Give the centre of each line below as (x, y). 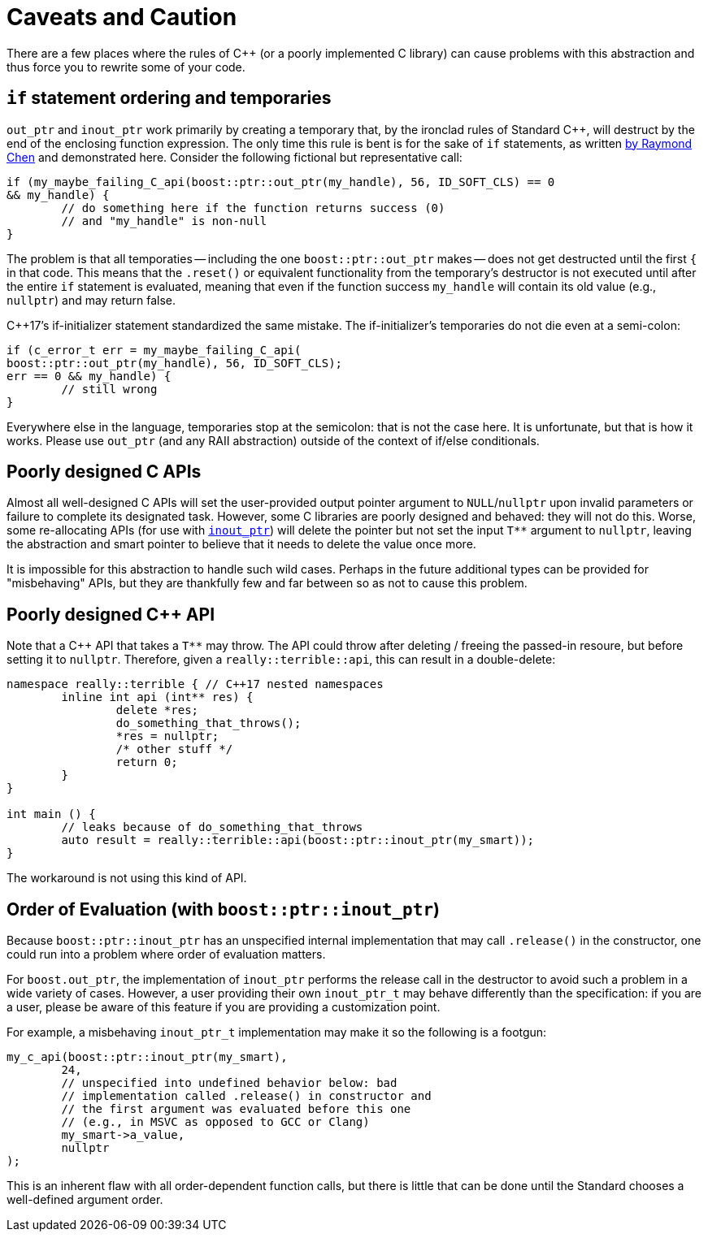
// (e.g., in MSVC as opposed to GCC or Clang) (215, 1122)
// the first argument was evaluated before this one (236, 1109)
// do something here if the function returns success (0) (253, 208)
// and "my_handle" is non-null (164, 221)
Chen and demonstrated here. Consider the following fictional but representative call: (235, 157)
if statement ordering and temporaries (169, 98)
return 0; (147, 762)
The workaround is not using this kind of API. (127, 878)
